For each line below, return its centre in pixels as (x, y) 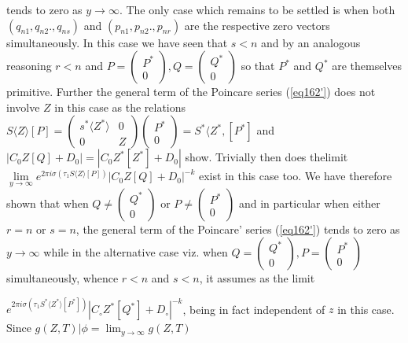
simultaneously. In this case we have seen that (117, 42)
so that (258, 66)
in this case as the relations (120, 107)
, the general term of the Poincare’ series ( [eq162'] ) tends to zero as (238, 229)
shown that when (48, 203)
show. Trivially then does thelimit (266, 157)
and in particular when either (309, 203)
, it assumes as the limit (257, 278)
